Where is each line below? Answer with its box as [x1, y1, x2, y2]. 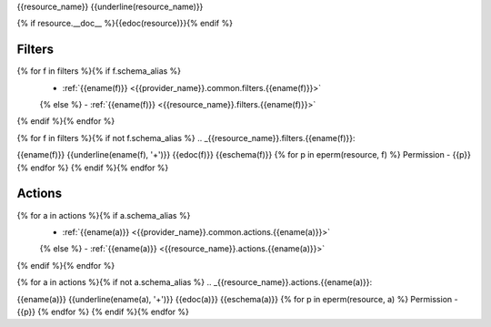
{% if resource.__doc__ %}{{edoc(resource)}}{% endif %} [16, 18, 234, 29]
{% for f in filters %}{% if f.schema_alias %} [16, 66, 182, 77]
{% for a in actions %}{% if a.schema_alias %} [16, 209, 191, 220]
